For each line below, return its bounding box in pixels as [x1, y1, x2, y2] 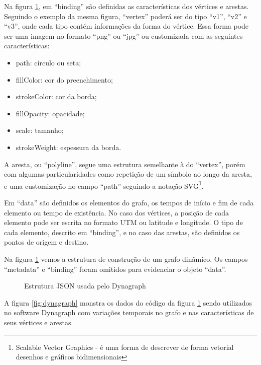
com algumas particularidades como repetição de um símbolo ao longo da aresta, [4, 169, 252, 179]
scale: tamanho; [16, 125, 64, 135]
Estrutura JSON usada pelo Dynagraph [24, 280, 146, 291]
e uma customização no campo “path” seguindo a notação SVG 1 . [4, 179, 204, 191]
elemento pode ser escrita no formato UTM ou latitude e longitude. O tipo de [4, 217, 243, 228]
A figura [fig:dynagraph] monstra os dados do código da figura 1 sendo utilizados [4, 297, 252, 308]
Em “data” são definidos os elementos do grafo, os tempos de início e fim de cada [4, 197, 254, 207]
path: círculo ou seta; [16, 57, 81, 67]
